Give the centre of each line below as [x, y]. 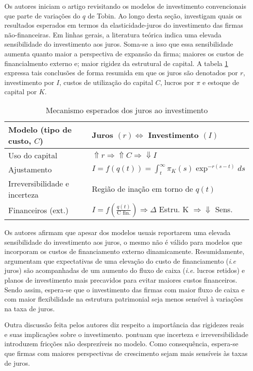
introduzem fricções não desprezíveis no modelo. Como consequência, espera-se [121, 344]
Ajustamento [30, 169]
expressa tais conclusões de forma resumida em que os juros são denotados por [121, 73]
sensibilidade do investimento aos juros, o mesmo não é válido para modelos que [123, 242]
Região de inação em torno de [143, 189]
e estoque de [221, 82]
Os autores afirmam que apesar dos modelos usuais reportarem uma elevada [118, 232]
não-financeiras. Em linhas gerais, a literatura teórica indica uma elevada [113, 34]
